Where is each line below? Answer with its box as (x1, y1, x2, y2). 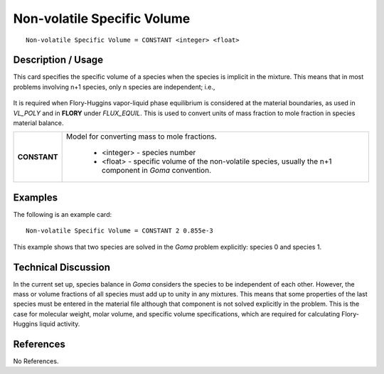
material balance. (13, 119, 64, 127)
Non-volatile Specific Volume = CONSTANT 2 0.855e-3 (26, 227, 213, 235)
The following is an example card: (13, 210, 112, 218)
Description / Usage (13, 54, 103, 66)
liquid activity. (39, 320, 80, 328)
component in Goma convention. (102, 166, 211, 176)
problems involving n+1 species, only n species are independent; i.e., (13, 82, 215, 91)
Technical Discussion (13, 261, 110, 273)
